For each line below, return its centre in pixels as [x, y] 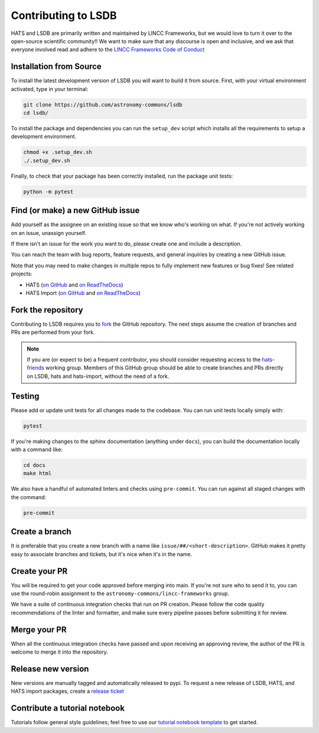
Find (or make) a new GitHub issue [75, 210]
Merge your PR [39, 630]
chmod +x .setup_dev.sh [58, 152]
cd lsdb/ [36, 113]
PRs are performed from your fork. [53, 332]
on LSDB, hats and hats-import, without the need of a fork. [98, 376]
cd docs [34, 465]
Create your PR [39, 571]
